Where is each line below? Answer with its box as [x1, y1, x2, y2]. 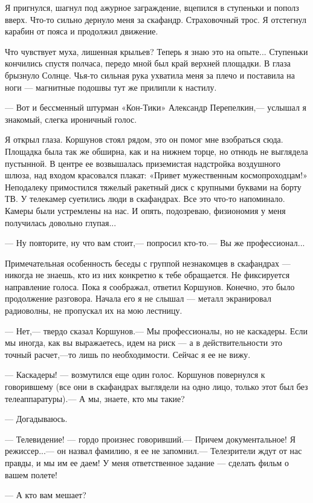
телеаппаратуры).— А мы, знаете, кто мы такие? [5, 392, 185, 404]
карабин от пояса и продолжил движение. [5, 25, 158, 37]
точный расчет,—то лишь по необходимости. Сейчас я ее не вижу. [5, 348, 251, 360]
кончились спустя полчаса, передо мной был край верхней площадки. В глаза [5, 57, 291, 70]
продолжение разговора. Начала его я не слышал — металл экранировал [5, 292, 271, 305]
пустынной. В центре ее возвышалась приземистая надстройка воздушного [5, 157, 281, 169]
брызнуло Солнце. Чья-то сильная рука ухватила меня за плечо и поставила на [5, 68, 295, 81]
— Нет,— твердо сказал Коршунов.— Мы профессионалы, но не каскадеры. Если [5, 324, 308, 337]
